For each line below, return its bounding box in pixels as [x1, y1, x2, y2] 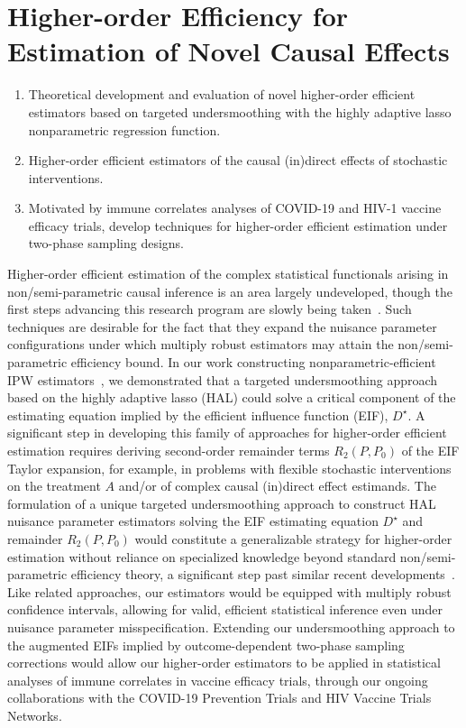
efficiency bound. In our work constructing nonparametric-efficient [70, 353, 436, 372]
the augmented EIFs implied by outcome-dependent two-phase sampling [7, 635, 405, 654]
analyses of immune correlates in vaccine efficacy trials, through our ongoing [7, 670, 428, 689]
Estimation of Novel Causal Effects [7, 32, 450, 69]
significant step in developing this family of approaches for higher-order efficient [7, 423, 447, 442]
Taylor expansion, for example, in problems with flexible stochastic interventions [7, 458, 452, 477]
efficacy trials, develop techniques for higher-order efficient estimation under [28, 216, 448, 235]
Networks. [7, 705, 62, 724]
